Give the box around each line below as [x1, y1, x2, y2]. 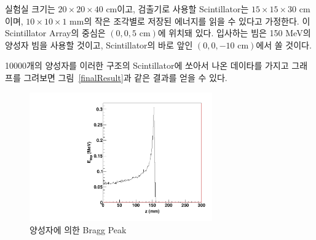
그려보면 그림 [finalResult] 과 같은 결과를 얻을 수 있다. [23, 71, 227, 83]
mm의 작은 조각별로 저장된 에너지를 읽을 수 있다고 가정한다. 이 [69, 14, 310, 27]
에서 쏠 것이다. [256, 38, 312, 51]
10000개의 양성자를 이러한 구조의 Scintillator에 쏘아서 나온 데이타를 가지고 [5, 59, 289, 72]
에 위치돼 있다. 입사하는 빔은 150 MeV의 [157, 26, 311, 39]
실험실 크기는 [5, 2, 55, 15]
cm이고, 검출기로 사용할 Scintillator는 [106, 2, 249, 15]
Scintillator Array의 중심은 [5, 26, 106, 39]
